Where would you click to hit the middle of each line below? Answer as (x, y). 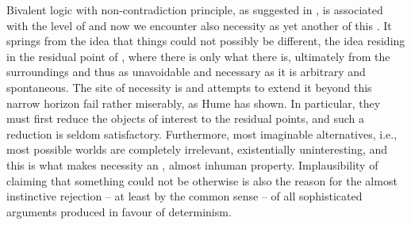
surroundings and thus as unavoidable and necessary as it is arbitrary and (186, 72)
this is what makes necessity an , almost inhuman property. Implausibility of (192, 164)
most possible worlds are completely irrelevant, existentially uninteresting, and (197, 149)
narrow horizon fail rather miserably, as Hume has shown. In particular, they (194, 103)
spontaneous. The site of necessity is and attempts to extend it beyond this (189, 87)
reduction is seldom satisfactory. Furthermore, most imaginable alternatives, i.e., (202, 133)
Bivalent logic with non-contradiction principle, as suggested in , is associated (195, 10)
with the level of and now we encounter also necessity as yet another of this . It (199, 25)
